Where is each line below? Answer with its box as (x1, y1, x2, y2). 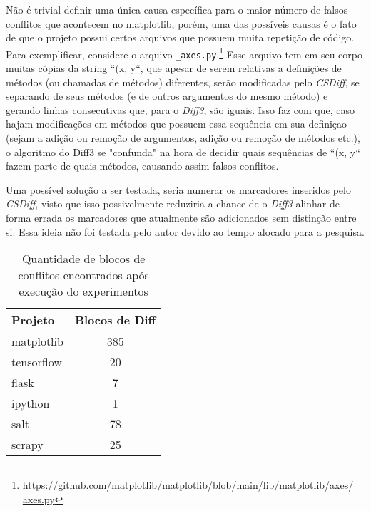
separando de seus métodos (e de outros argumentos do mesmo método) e (6, 88, 328, 103)
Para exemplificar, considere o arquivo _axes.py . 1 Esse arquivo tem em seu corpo (6, 44, 362, 61)
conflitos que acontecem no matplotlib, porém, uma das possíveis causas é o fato (6, 16, 357, 31)
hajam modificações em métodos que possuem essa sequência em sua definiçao (6, 116, 347, 131)
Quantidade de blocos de (21, 250, 146, 267)
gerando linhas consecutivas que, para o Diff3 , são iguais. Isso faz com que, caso (6, 102, 355, 117)
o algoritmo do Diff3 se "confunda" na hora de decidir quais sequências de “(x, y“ (6, 144, 360, 159)
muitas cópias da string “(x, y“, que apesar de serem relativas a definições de (6, 61, 342, 76)
